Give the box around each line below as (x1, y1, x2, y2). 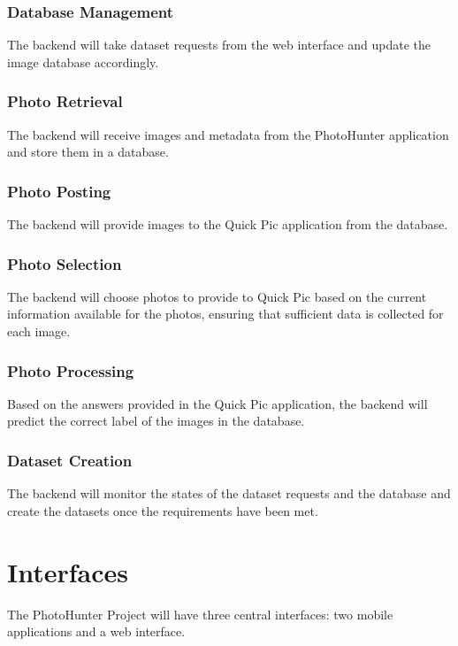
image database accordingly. (7, 52, 159, 71)
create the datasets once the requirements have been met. (7, 501, 318, 519)
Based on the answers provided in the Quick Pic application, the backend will (7, 394, 428, 412)
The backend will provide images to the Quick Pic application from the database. (7, 215, 448, 234)
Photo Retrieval (7, 90, 123, 112)
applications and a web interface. (7, 622, 186, 641)
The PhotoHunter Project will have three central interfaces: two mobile (7, 604, 393, 623)
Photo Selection (7, 252, 122, 274)
